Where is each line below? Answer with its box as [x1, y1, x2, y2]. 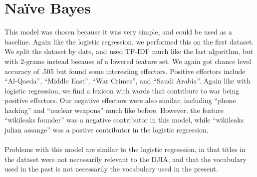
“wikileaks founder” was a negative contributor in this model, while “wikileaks [4, 114, 244, 125]
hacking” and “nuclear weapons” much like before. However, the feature [4, 104, 224, 115]
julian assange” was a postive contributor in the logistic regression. [4, 124, 209, 135]
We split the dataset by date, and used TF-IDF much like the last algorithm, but [4, 46, 253, 56]
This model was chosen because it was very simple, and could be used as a [4, 26, 232, 37]
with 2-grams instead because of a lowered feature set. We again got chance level [4, 55, 252, 66]
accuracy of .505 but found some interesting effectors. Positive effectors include [4, 65, 246, 76]
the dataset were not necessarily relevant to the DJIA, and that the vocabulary [4, 153, 247, 164]
